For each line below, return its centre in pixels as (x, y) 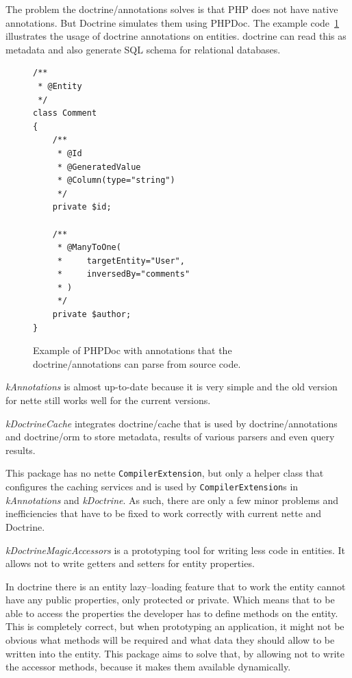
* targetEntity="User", (121, 261)
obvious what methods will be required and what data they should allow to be (170, 640)
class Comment (65, 113)
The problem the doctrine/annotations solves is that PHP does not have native (172, 9)
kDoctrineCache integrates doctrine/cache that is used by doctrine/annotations (172, 423)
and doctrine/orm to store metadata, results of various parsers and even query (170, 437)
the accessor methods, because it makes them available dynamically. (148, 667)
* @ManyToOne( (89, 248)
